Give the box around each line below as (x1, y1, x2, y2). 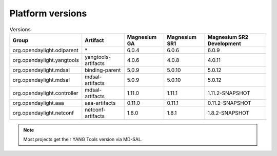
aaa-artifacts (85, 99, 116, 106)
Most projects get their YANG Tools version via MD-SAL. (23, 136, 143, 143)
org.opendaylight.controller (12, 90, 79, 97)
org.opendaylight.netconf (12, 109, 74, 116)
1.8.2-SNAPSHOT (207, 109, 250, 116)
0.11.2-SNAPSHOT (207, 99, 251, 106)
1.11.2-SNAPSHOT (207, 90, 251, 97)
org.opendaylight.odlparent (12, 47, 79, 54)
